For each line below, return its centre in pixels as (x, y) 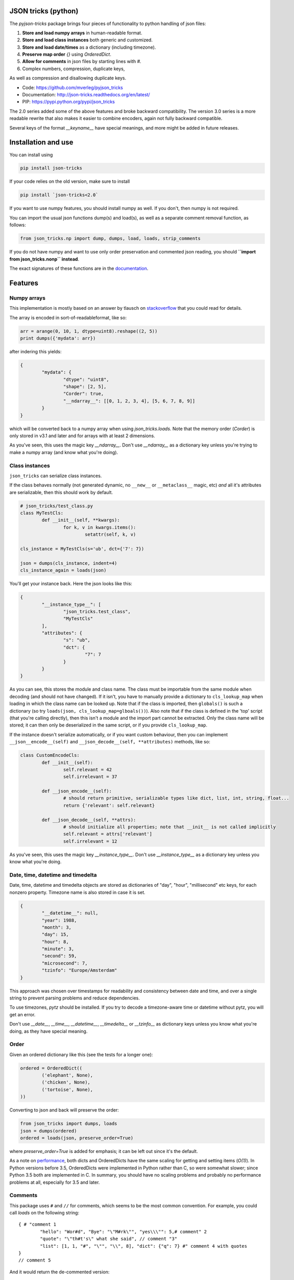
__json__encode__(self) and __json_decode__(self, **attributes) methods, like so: (110, 742)
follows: (18, 225)
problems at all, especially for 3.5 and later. (55, 1182)
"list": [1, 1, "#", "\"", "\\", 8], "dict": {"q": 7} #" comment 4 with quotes (144, 1246)
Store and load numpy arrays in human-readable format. (82, 33)
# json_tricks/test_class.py (57, 506)
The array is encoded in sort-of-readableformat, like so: (68, 317)
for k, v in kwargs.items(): (100, 527)
